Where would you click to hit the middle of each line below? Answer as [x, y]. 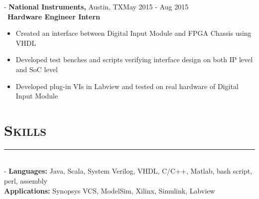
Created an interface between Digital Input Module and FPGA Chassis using [133, 33]
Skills [25, 130]
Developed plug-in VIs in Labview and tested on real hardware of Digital [127, 86]
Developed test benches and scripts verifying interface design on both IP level [134, 59]
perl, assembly [26, 181]
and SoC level [37, 69]
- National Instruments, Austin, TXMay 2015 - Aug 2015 [96, 6]
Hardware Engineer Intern [54, 16]
